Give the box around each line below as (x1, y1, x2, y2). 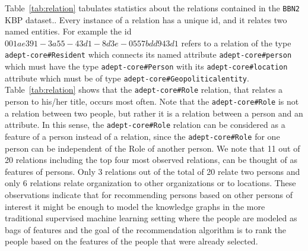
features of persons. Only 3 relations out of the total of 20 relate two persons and (5, 165, 300, 177)
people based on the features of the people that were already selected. (5, 235, 258, 247)
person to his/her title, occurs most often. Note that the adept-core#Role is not (5, 95, 299, 108)
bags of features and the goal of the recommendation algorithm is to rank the (5, 223, 287, 236)
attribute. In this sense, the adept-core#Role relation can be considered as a (5, 118, 285, 131)
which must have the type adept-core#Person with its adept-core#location (5, 60, 288, 73)
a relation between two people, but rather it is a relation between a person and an (5, 106, 303, 119)
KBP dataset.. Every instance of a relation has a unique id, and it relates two (5, 13, 287, 26)
